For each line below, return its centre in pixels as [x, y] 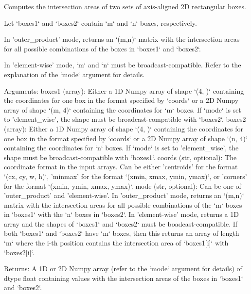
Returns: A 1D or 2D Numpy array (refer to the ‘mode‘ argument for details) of [123, 269]
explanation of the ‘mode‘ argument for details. [74, 74]
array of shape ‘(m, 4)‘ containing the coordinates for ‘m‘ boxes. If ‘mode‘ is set [123, 109]
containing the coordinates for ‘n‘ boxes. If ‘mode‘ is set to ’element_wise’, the [121, 148]
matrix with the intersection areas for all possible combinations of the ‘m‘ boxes [123, 204]
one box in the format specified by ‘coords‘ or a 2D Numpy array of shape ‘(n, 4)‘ [126, 138]
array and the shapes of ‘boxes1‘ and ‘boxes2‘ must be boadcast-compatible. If [121, 223]
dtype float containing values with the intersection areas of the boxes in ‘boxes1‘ [124, 278]
